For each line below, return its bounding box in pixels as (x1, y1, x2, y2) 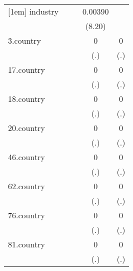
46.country (8, 151, 45, 163)
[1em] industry (8, 6, 59, 17)
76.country (8, 209, 45, 221)
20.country (8, 122, 45, 133)
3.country (8, 35, 41, 46)
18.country (8, 93, 45, 104)
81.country (8, 238, 45, 250)
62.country (8, 180, 45, 192)
